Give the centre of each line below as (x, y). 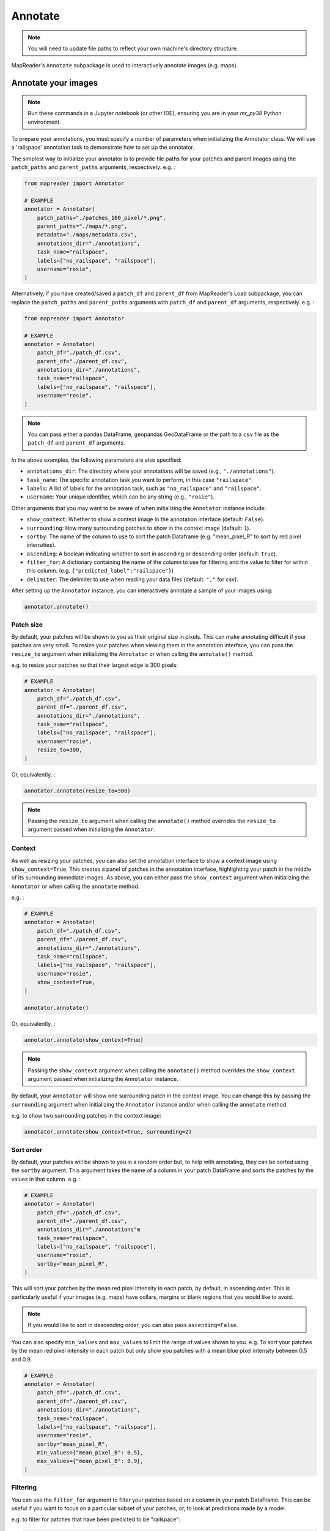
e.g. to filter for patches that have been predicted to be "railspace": (96, 1519)
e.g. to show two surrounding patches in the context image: (86, 1116)
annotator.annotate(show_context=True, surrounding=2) (108, 1132)
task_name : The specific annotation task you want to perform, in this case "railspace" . (140, 480)
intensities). (41, 545)
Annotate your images (54, 83)
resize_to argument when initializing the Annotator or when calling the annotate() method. (132, 654)
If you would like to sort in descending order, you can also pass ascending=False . (133, 1325)
